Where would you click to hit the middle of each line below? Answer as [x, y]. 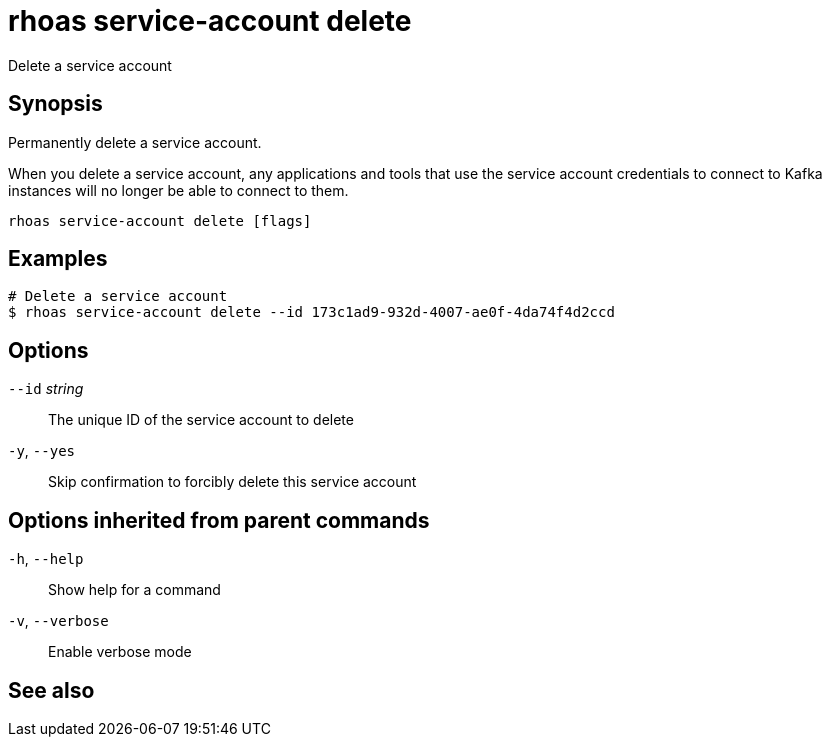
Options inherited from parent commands [219, 520]
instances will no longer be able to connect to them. [178, 190]
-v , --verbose [58, 621]
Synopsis [55, 104]
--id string [46, 389]
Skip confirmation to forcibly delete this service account [232, 482]
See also [51, 690]
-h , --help [46, 559]
